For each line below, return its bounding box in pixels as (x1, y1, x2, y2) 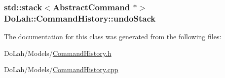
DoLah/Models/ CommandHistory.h (4, 48, 112, 58)
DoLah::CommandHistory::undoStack (4, 12, 156, 24)
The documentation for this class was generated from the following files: (4, 31, 222, 42)
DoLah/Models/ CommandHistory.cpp (4, 64, 118, 75)
